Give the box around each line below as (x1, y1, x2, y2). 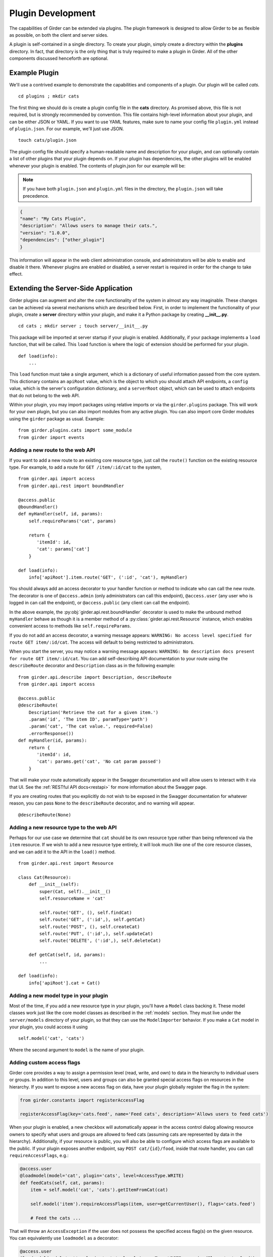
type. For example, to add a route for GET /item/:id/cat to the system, (9, 464, 162, 470)
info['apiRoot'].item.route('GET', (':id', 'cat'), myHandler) (28, 574, 188, 580)
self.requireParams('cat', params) (28, 518, 116, 524)
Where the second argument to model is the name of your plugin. (9, 1046, 145, 1053)
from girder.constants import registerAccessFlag (20, 1097, 145, 1103)
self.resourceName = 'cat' (39, 895, 106, 901)
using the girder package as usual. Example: (9, 415, 105, 422)
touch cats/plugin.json (18, 137, 77, 143)
